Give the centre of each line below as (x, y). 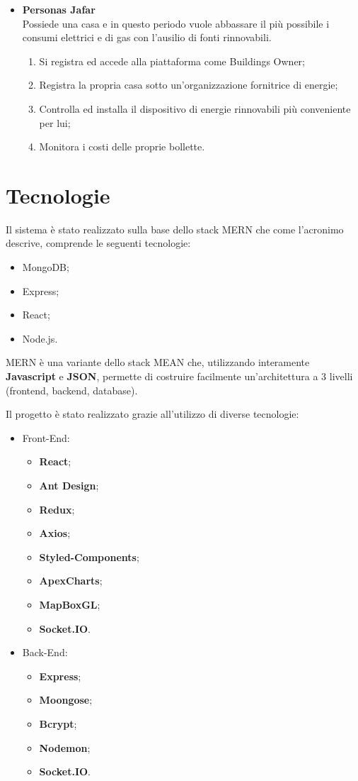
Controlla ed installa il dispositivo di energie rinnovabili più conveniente (195, 108)
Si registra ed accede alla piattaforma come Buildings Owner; (172, 61)
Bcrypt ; (58, 723)
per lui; (55, 122)
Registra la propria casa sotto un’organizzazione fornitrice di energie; (189, 85)
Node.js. (40, 338)
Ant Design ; (69, 485)
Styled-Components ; (89, 556)
